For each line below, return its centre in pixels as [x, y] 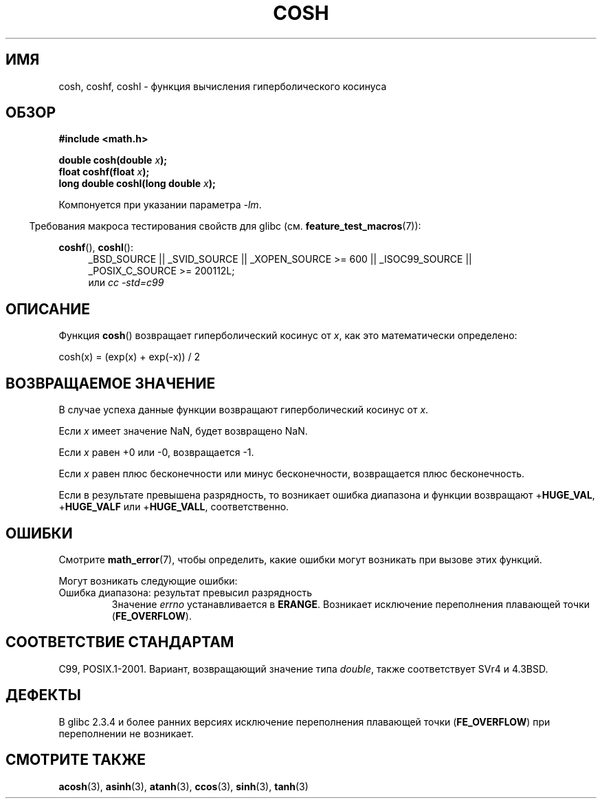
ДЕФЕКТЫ [43, 695]
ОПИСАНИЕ [48, 309]
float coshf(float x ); [104, 172]
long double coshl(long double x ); [137, 184]
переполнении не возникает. [126, 733]
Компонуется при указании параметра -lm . [160, 205]
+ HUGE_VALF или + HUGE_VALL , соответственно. [174, 507]
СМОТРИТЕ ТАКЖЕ [76, 760]
